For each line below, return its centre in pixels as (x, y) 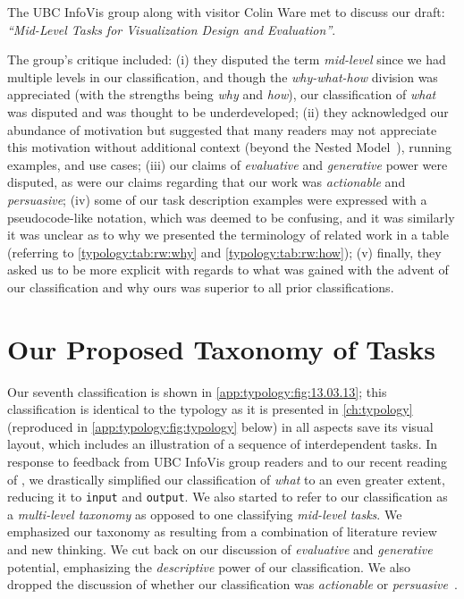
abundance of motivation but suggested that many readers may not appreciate (222, 129)
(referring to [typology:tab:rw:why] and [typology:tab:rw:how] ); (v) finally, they (224, 252)
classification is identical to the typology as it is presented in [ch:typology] (210, 409)
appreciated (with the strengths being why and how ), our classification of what (222, 94)
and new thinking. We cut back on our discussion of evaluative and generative (220, 549)
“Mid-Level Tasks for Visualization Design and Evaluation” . (172, 29)
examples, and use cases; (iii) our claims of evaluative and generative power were (228, 164)
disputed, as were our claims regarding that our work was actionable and (207, 182)
